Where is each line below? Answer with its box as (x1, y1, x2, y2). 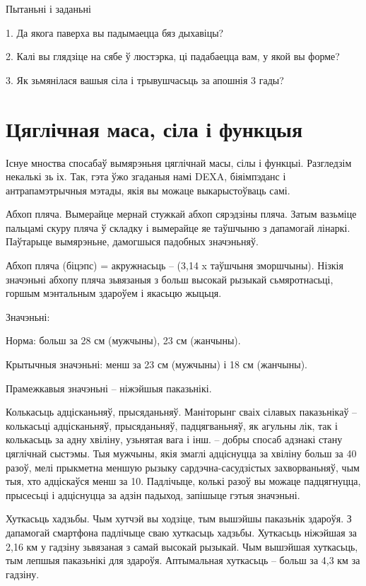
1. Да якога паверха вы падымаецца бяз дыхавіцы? (6, 25, 224, 40)
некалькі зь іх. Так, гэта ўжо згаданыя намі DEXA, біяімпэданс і (6, 169, 286, 184)
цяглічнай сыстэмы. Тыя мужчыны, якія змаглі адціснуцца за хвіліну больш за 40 (6, 446, 357, 460)
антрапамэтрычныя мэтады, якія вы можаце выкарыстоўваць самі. (6, 182, 290, 197)
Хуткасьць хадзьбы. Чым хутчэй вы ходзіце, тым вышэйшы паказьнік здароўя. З (6, 511, 352, 526)
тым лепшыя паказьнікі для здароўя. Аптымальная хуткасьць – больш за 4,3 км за (6, 553, 360, 568)
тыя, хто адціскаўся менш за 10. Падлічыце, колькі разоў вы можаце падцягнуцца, (6, 474, 361, 488)
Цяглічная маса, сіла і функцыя (6, 114, 303, 143)
